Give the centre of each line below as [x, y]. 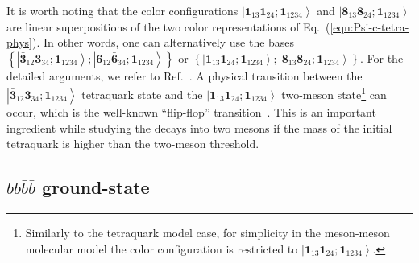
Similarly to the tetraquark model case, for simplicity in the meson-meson [207, 233]
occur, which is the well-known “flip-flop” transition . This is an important [191, 112]
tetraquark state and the [142, 95]
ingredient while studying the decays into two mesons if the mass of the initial [199, 127]
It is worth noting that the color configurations [122, 10]
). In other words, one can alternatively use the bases [163, 42]
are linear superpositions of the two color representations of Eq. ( [168, 26]
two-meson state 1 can [334, 93]
